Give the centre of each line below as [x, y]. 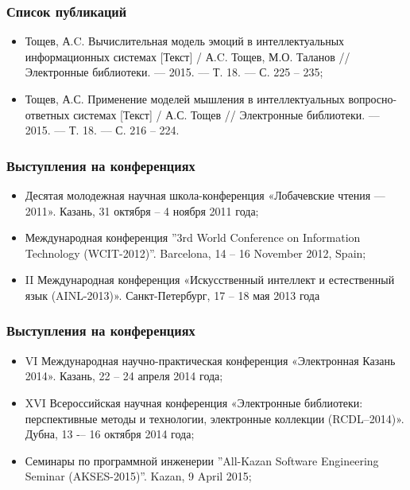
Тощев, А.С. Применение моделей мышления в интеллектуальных [185, 99]
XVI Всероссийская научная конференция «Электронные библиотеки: [194, 402]
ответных [47, 114]
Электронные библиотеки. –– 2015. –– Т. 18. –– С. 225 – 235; [174, 72]
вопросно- [373, 99]
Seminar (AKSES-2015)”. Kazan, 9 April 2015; [138, 476]
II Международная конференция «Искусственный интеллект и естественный [210, 280]
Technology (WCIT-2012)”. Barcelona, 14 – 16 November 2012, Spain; [195, 253]
